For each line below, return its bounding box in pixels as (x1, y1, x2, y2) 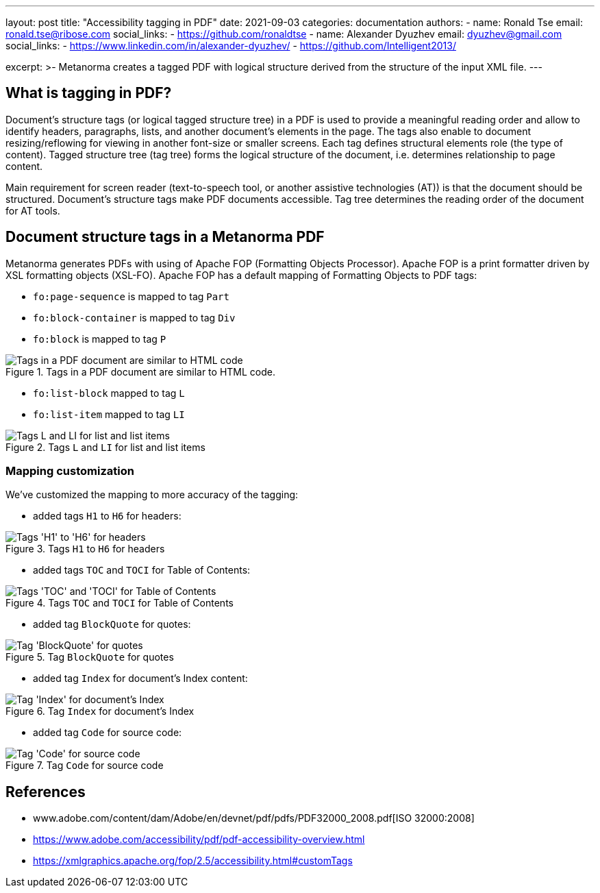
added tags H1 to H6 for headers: (33, 510, 182, 522)
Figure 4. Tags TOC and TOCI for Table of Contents (5, 597, 234, 609)
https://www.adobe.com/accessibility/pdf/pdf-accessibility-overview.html (33, 833, 365, 846)
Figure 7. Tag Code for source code (5, 759, 164, 772)
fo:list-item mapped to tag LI (33, 408, 185, 420)
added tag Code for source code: (33, 726, 182, 739)
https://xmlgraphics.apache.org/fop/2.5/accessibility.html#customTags (33, 855, 353, 867)
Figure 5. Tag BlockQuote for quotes (5, 651, 174, 663)
